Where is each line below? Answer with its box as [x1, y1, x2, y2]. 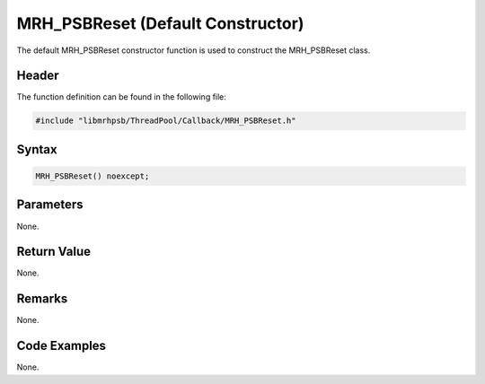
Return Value [16, 244, 92, 259]
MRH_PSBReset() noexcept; [35, 171, 150, 181]
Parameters [16, 197, 84, 213]
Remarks [16, 292, 68, 307]
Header [16, 68, 59, 83]
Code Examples [16, 338, 107, 353]
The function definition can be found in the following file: [16, 92, 226, 102]
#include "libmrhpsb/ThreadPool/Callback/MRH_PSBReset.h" [35, 116, 296, 126]
